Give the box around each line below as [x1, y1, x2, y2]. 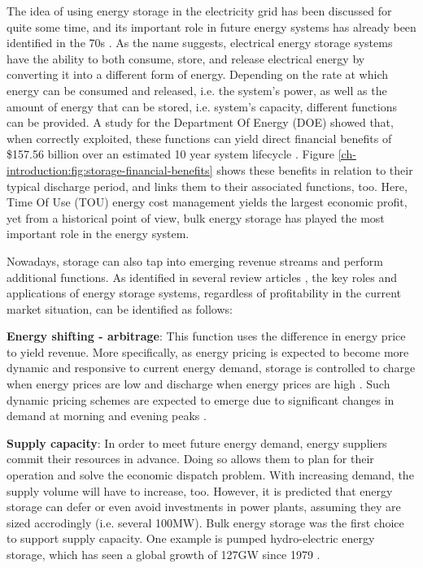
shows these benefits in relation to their [216, 161, 413, 178]
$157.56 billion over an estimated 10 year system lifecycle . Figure [7, 145, 335, 163]
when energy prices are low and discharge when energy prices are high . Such [7, 375, 390, 392]
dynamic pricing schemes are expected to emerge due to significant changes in [7, 391, 395, 408]
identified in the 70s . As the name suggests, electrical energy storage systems [7, 34, 393, 51]
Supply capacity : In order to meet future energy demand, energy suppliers [7, 434, 387, 451]
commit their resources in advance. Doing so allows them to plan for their [7, 450, 374, 467]
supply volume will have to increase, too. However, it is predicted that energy [7, 482, 393, 499]
